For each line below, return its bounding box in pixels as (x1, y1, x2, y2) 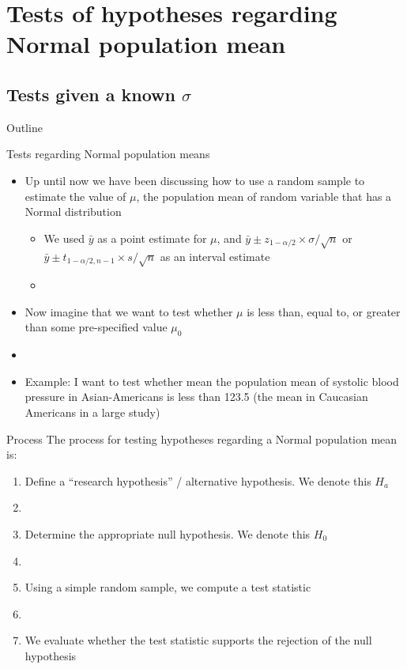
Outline (6, 119, 43, 135)
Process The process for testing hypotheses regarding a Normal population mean (6, 430, 398, 447)
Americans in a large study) (24, 404, 160, 421)
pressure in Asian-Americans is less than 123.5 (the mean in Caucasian (24, 388, 368, 405)
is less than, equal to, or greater (247, 303, 401, 319)
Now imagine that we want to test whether (24, 303, 233, 319)
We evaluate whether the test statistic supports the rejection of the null (24, 632, 372, 648)
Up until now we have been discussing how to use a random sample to (24, 172, 365, 188)
